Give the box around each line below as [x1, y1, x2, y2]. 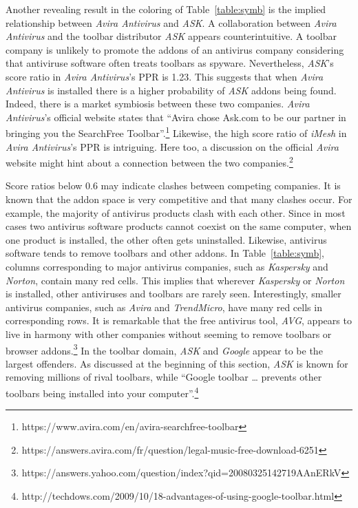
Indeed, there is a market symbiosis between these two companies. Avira [6, 96, 310, 111]
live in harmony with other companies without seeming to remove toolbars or [6, 326, 332, 341]
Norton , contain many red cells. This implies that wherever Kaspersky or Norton [6, 273, 345, 287]
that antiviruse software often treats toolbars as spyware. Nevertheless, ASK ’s [6, 56, 334, 70]
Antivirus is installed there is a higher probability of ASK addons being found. [6, 83, 337, 97]
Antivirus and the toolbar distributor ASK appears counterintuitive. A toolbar [6, 29, 337, 43]
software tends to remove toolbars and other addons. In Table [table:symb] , [6, 246, 324, 260]
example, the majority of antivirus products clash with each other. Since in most [6, 205, 346, 220]
